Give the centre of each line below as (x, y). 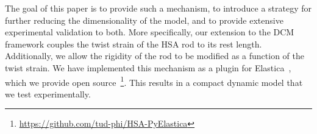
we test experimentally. (48, 93)
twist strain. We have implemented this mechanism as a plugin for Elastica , (148, 67)
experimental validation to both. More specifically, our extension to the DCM (150, 32)
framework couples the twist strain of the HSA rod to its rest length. (134, 44)
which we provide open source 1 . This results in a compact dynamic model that (154, 81)
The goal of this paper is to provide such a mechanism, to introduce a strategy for (158, 8)
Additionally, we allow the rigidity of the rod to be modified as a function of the (155, 56)
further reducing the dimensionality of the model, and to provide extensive (144, 20)
